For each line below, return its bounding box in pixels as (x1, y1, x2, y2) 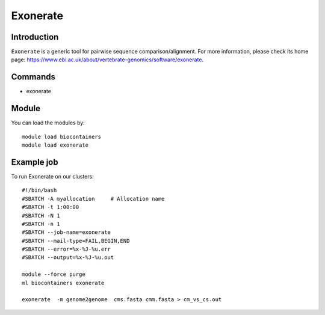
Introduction (11, 32, 59, 42)
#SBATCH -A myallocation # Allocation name (22, 195, 165, 202)
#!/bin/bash (22, 187, 57, 194)
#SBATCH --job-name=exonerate (22, 229, 111, 236)
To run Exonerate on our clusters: (11, 173, 94, 180)
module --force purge (22, 271, 85, 278)
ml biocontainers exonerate (22, 280, 105, 286)
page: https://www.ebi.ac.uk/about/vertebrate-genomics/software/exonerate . (11, 56, 204, 63)
